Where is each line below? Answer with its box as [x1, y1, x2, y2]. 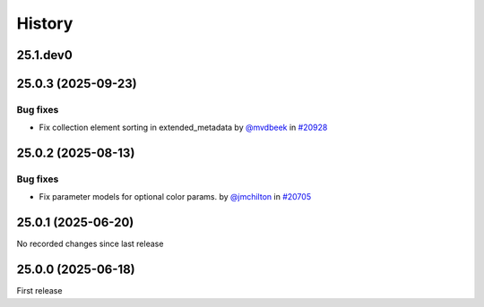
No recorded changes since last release [16, 238, 164, 250]
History [16, 13, 73, 33]
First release [16, 286, 63, 296]
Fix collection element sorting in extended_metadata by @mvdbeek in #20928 [39, 122, 328, 133]
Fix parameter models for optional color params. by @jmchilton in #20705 [39, 192, 312, 202]
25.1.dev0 [16, 47, 73, 63]
